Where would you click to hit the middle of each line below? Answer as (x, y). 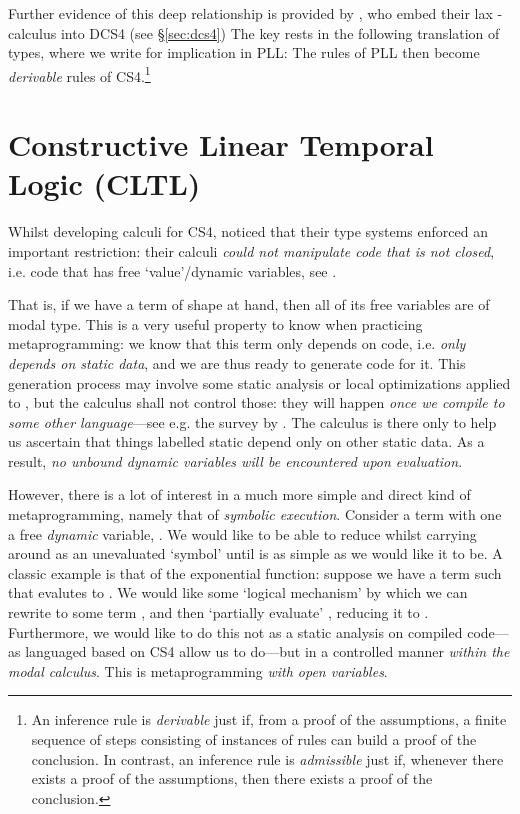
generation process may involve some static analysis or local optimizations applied (259, 382)
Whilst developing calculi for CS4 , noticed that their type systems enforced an (248, 231)
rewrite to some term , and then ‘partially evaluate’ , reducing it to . (218, 612)
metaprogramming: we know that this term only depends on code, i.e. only (237, 343)
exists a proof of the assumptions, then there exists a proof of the (232, 778)
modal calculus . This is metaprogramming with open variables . (198, 670)
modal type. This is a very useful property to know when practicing (215, 323)
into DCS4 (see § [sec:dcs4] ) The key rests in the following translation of (280, 32)
